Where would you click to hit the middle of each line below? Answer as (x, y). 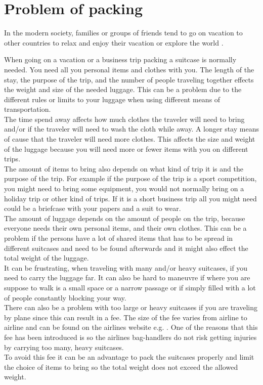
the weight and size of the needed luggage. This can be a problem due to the (123, 89)
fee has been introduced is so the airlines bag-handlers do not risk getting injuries (130, 337)
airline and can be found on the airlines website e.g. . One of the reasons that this (131, 327)
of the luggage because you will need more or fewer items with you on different (126, 148)
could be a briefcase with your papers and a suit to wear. (93, 208)
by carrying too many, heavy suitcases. (64, 347)
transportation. (28, 109)
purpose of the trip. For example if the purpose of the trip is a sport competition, (130, 178)
